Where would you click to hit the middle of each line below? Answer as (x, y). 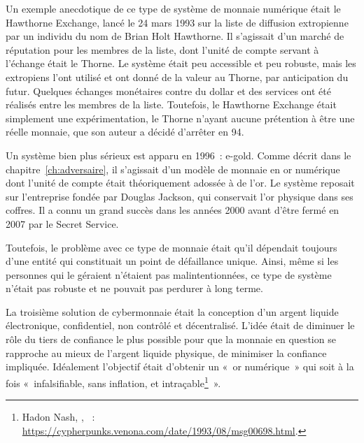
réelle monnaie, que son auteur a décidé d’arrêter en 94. (125, 132)
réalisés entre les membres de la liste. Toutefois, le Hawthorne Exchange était (171, 104)
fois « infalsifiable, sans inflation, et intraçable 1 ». (113, 382)
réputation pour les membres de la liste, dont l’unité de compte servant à (162, 49)
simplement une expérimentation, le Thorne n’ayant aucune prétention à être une (180, 118)
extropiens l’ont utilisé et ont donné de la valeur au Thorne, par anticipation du (177, 77)
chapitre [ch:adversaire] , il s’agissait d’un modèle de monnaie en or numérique (173, 169)
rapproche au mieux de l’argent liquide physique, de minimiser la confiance (166, 353)
